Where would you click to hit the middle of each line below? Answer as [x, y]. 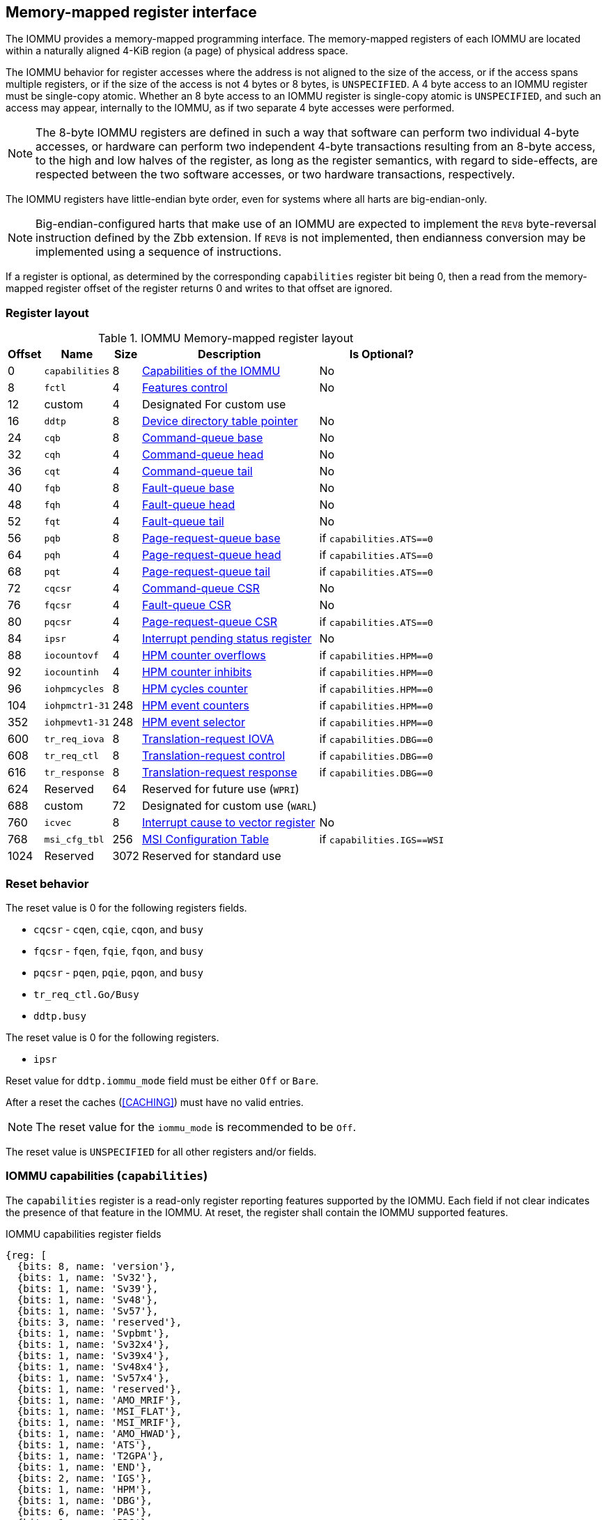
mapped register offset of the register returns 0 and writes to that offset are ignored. [199, 289]
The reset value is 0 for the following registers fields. [126, 907]
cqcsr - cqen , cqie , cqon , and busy [118, 929]
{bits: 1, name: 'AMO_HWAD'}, [99, 1433]
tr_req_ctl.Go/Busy [86, 994]
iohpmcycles [74, 689]
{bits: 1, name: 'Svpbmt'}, [94, 1333]
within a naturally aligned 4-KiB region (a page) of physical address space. [177, 51]
